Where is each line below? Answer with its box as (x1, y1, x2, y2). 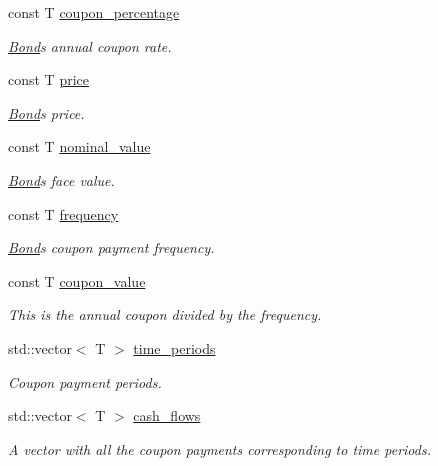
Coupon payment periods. (8, 371, 162, 392)
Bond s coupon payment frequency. (8, 237, 215, 258)
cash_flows (133, 405, 201, 426)
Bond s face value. (8, 169, 115, 190)
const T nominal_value (8, 136, 151, 157)
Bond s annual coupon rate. (8, 35, 172, 56)
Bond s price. (8, 102, 85, 123)
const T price (8, 69, 90, 90)
